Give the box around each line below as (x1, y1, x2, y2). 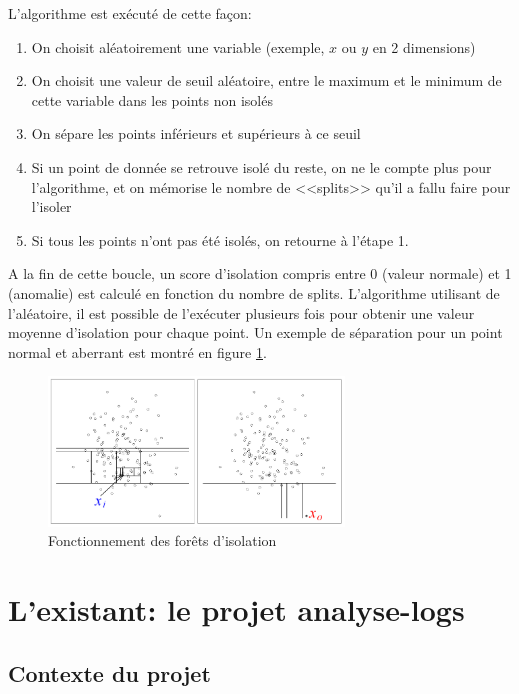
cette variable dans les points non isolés (31, 89, 273, 110)
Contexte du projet (8, 657, 211, 688)
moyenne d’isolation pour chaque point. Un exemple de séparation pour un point (8, 322, 503, 343)
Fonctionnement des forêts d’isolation (48, 530, 277, 551)
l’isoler (31, 196, 72, 217)
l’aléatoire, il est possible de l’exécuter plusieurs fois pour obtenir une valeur (8, 302, 475, 323)
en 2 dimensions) (372, 36, 476, 57)
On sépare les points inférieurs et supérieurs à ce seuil (31, 123, 361, 144)
